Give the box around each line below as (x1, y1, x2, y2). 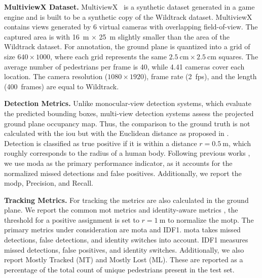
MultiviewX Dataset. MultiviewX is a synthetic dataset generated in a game (4, 2, 255, 12)
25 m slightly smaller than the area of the (99, 31, 230, 42)
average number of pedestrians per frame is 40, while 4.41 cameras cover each (4, 61, 245, 72)
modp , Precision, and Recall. (4, 178, 93, 188)
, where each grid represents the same (50, 51, 167, 61)
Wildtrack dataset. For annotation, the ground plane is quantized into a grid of (4, 41, 250, 52)
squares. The (218, 51, 258, 61)
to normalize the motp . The (167, 214, 254, 225)
